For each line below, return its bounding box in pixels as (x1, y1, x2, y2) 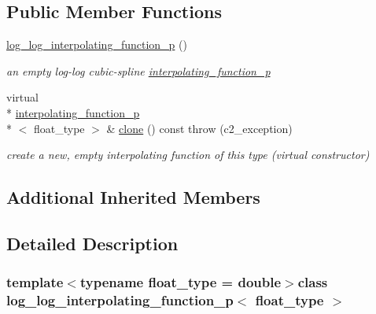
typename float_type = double (79, 272, 282, 292)
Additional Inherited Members (6, 185, 260, 209)
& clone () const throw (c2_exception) (106, 120, 293, 136)
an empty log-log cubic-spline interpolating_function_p (6, 62, 271, 79)
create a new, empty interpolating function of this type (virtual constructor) (6, 146, 370, 163)
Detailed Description (6, 231, 179, 255)
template (6, 272, 64, 292)
